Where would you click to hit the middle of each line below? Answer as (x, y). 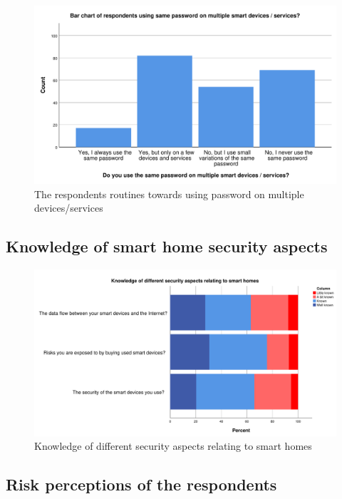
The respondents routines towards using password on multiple (169, 194)
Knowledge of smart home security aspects (167, 246)
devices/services (69, 208)
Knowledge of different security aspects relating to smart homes (173, 446)
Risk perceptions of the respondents (141, 484)
